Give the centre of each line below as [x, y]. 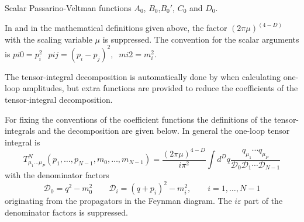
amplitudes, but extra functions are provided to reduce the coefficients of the [160, 88]
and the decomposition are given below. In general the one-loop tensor [164, 131]
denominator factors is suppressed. [66, 212]
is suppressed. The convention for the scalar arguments [201, 39]
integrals [20, 131]
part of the [263, 201]
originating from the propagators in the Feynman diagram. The [118, 201]
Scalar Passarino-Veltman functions [68, 8]
